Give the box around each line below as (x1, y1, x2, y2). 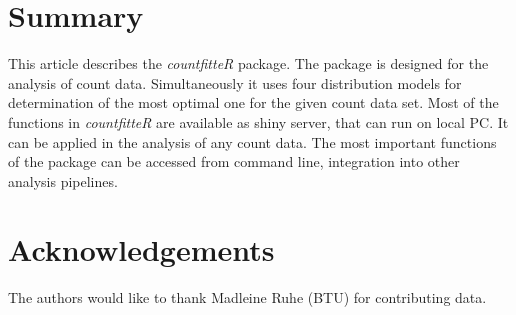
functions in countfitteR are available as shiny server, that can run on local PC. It (8, 111, 509, 132)
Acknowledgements (8, 229, 275, 270)
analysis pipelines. (8, 170, 118, 191)
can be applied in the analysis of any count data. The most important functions (8, 131, 497, 152)
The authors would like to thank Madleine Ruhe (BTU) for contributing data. (8, 287, 487, 308)
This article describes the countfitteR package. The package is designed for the (8, 53, 489, 74)
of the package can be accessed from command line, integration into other (8, 151, 460, 172)
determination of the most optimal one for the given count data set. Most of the (8, 92, 499, 113)
